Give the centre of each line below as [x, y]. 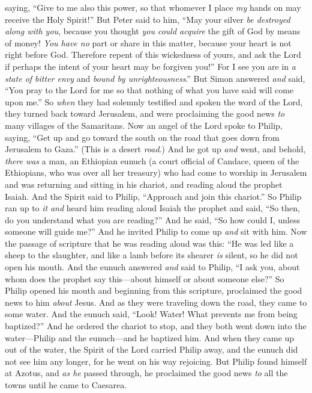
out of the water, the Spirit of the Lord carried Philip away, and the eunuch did [151, 349]
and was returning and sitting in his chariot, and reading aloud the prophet [144, 184]
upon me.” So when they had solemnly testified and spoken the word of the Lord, [154, 101]
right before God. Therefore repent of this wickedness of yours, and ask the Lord [153, 54]
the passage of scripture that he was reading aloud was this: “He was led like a [149, 243]
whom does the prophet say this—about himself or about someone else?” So [145, 278]
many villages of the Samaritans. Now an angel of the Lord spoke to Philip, [144, 125]
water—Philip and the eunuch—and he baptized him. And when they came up [150, 337]
